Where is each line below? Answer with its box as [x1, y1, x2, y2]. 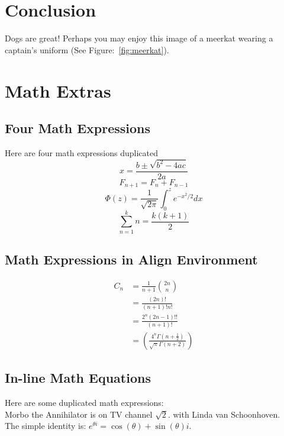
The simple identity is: [5, 419, 86, 432]
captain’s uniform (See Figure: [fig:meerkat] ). [5, 43, 169, 56]
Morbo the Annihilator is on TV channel [5, 408, 153, 420]
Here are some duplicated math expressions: [5, 396, 164, 409]
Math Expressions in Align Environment [5, 250, 258, 269]
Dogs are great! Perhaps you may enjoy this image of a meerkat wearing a [5, 32, 273, 44]
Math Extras [5, 78, 111, 102]
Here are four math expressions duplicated [5, 146, 158, 159]
